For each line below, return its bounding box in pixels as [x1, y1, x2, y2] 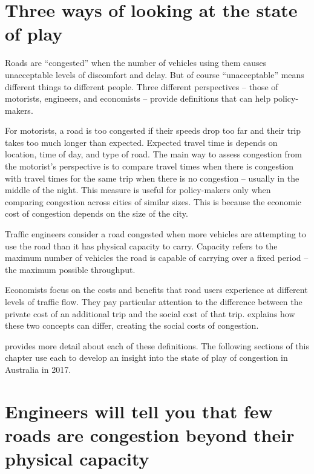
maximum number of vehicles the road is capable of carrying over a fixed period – [5, 251, 309, 264]
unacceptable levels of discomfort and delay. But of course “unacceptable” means [5, 68, 304, 81]
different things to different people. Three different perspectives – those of [5, 80, 278, 93]
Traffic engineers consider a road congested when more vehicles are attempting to [5, 228, 306, 240]
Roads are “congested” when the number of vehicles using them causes [5, 56, 267, 69]
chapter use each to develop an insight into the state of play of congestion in [5, 351, 288, 364]
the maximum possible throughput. [5, 263, 136, 275]
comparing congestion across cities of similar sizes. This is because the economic [5, 195, 302, 208]
